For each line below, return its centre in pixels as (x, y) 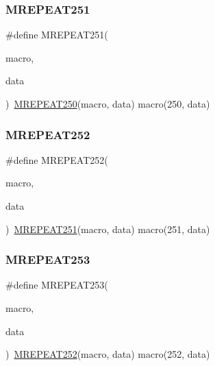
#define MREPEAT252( (57, 159)
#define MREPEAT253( (57, 285)
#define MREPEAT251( (57, 35)
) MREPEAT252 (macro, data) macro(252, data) (108, 354)
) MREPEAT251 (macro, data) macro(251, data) (108, 229)
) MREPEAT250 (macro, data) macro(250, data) (108, 103)
